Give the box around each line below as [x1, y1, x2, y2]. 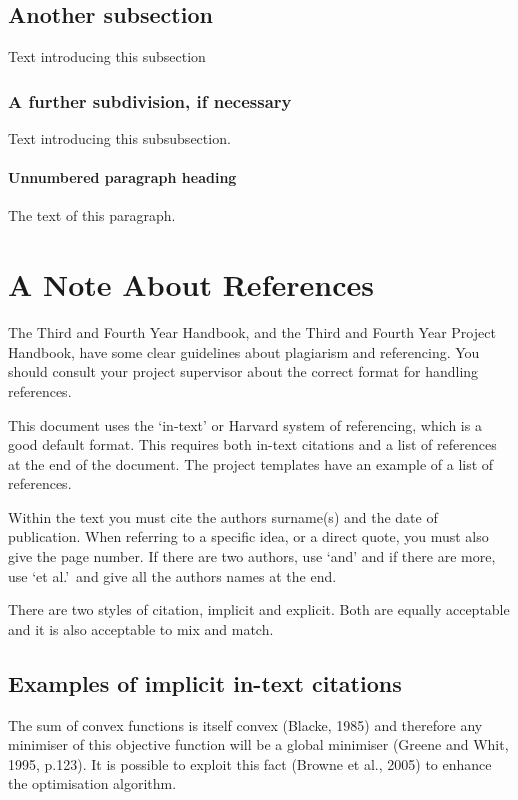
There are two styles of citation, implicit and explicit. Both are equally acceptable [8, 599, 510, 620]
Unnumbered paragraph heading [8, 167, 237, 188]
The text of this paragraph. [8, 205, 176, 226]
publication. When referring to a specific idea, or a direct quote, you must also [8, 526, 489, 547]
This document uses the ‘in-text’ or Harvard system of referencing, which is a [8, 414, 482, 435]
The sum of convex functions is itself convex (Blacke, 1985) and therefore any [8, 714, 483, 735]
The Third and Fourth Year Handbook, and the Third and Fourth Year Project [8, 322, 496, 343]
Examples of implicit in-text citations [8, 667, 402, 698]
